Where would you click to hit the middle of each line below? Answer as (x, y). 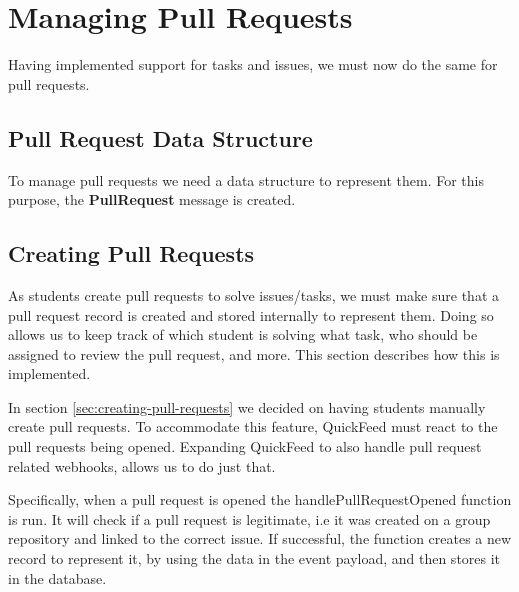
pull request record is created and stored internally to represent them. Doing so (251, 314)
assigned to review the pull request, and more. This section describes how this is (254, 353)
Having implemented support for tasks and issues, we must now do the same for (253, 64)
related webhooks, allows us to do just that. (142, 465)
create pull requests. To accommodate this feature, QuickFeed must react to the (253, 426)
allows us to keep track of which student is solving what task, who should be (243, 334)
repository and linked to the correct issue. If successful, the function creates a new (260, 538)
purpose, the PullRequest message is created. (152, 199)
